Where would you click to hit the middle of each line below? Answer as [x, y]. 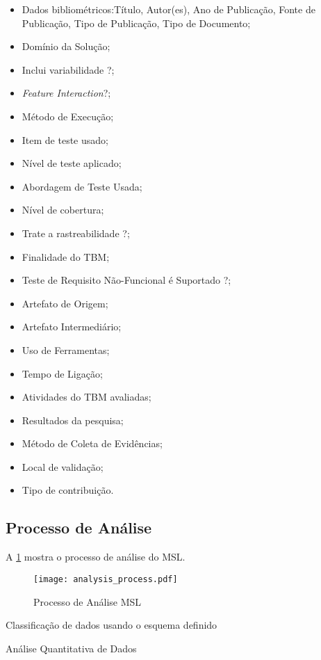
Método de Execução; [68, 116]
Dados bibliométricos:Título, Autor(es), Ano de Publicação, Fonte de [168, 9]
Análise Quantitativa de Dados [71, 648]
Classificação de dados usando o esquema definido [112, 625]
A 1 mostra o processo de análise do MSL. [96, 557]
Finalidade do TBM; [66, 256]
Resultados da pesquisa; [73, 420]
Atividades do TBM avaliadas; [87, 397]
